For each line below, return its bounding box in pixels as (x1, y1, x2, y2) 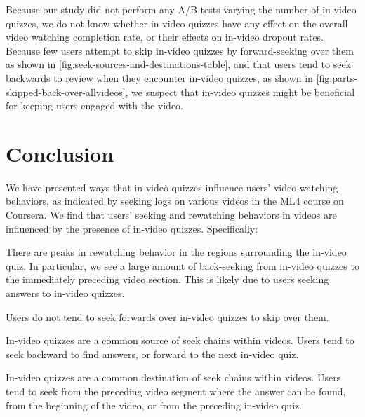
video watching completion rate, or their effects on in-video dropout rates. (6, 29, 324, 44)
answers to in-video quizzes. (6, 286, 125, 301)
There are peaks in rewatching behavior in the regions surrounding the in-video (6, 245, 347, 259)
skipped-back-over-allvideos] (6, 84, 126, 99)
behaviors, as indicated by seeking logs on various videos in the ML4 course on (6, 193, 344, 208)
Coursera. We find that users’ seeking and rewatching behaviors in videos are (6, 207, 337, 222)
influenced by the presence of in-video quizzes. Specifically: (6, 221, 258, 235)
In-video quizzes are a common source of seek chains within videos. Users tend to (6, 333, 354, 348)
